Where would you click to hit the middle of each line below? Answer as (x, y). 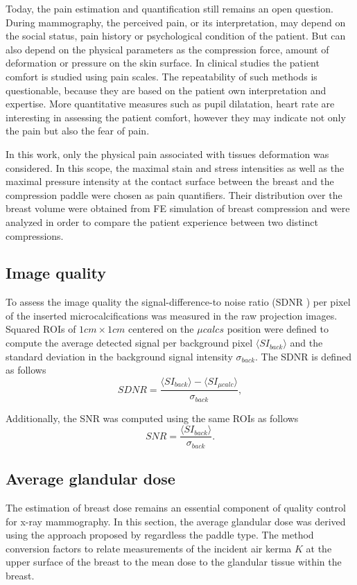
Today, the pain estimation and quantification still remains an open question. (169, 8)
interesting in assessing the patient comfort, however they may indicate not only (176, 117)
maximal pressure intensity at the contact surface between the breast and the (170, 181)
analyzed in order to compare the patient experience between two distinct (162, 221)
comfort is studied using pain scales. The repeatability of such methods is (162, 76)
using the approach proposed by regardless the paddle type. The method (160, 535)
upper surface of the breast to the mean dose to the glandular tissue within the (174, 562)
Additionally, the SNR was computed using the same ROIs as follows (152, 418)
